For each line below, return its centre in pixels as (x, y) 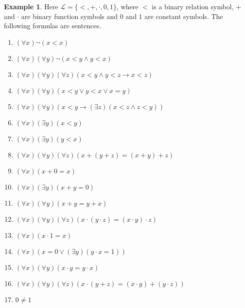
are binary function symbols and (70, 16)
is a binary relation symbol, (193, 6)
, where (128, 6)
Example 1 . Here (31, 6)
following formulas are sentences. (52, 26)
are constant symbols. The (184, 16)
